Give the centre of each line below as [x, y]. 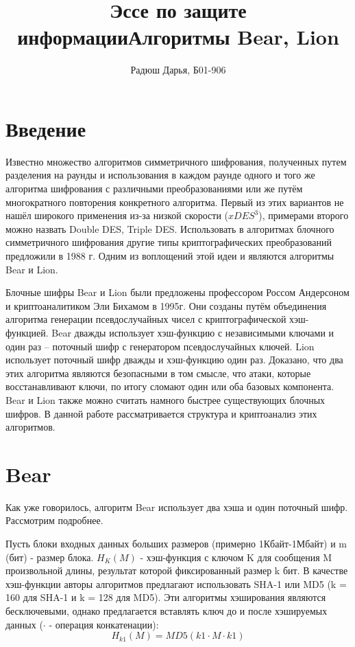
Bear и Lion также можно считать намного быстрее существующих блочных [166, 399]
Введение [46, 128]
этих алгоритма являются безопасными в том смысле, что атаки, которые [158, 373]
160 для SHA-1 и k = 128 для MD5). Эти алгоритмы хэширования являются [166, 597]
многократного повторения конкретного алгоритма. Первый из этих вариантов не [175, 202]
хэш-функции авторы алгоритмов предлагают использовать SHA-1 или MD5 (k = [176, 583]
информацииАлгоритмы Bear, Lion [178, 37]
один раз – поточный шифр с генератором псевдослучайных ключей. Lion [160, 346]
